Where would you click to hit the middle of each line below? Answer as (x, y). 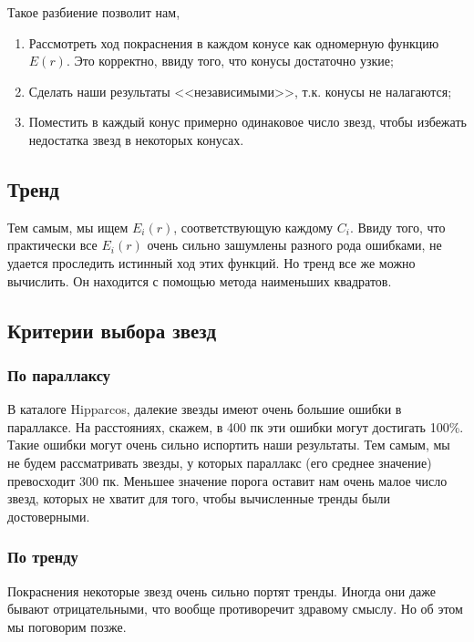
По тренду (43, 557)
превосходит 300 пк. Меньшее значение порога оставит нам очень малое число (227, 480)
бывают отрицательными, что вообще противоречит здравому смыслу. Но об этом (235, 609)
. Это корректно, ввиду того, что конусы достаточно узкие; (230, 61)
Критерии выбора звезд (112, 330)
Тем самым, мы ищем (68, 227)
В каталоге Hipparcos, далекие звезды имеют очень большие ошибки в (205, 409)
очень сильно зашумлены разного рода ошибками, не (294, 245)
